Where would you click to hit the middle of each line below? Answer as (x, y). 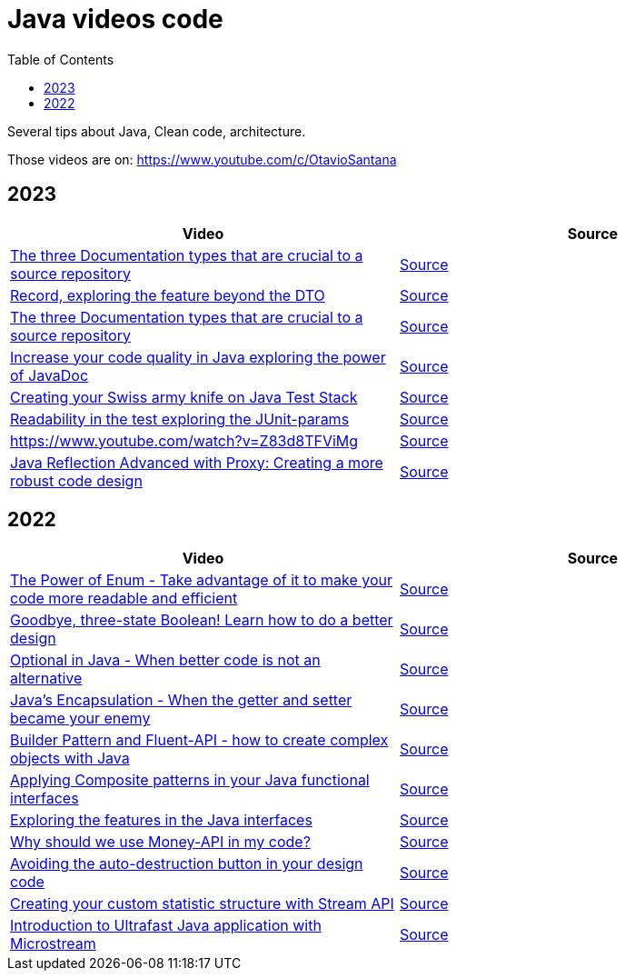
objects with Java (70, 758)
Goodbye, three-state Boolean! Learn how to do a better (202, 620)
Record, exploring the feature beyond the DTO (168, 295)
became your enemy (80, 719)
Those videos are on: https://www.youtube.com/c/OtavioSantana (202, 159)
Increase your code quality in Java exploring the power (198, 357)
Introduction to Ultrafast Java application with (166, 926)
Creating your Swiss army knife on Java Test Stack (184, 397)
